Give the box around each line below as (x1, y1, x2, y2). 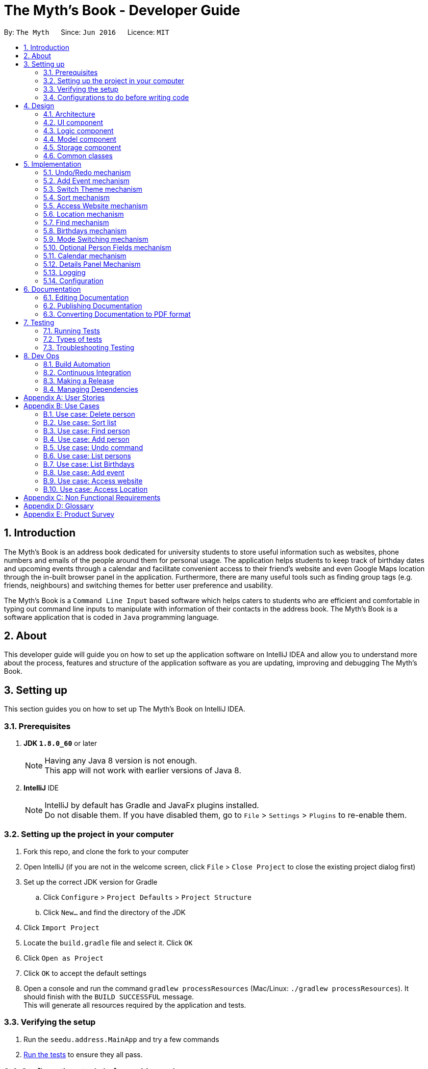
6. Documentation (24, 284, 81, 293)
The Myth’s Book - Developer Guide (4, 2, 240, 19)
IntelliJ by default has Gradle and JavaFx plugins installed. (45, 800, 259, 811)
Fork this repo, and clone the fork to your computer (24, 847, 189, 856)
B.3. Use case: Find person (43, 426, 130, 435)
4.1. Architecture (43, 109, 96, 118)
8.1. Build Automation (43, 359, 111, 368)
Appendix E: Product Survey (24, 509, 115, 518)
